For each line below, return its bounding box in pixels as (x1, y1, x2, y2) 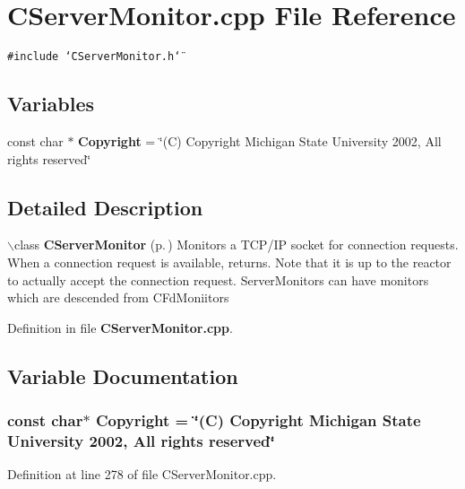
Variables (7, 90, 95, 118)
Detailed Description (7, 193, 203, 221)
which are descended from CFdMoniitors (7, 288, 229, 307)
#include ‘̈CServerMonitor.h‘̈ (7, 50, 181, 64)
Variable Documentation (7, 362, 238, 389)
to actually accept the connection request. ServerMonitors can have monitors (7, 270, 429, 289)
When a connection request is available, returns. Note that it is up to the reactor (7, 252, 452, 271)
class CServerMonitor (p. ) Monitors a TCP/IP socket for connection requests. (13, 235, 459, 254)
